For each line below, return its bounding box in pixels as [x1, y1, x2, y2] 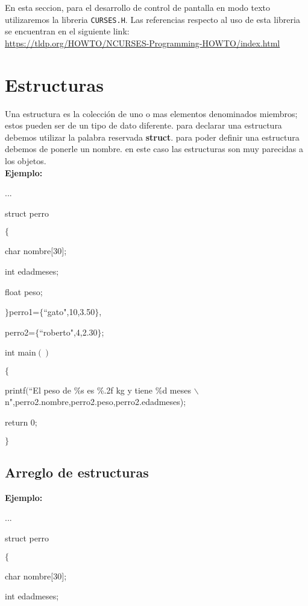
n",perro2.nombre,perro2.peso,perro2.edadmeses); [5, 395, 186, 408]
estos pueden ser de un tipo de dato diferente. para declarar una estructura [5, 119, 282, 132]
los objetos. [5, 154, 46, 167]
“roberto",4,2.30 [39, 325, 98, 338]
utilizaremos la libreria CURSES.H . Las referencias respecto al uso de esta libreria [5, 13, 300, 25]
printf [5, 383, 26, 396]
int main [5, 346, 36, 359]
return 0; [5, 416, 37, 429]
